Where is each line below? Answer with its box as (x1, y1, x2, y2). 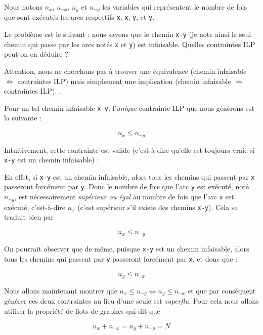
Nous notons (4, 2, 42, 12)
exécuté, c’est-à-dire (4, 201, 66, 212)
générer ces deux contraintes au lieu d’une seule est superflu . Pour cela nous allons (4, 296, 259, 306)
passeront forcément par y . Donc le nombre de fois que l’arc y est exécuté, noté (4, 181, 249, 192)
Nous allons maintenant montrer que (4, 285, 117, 296)
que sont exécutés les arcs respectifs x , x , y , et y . (4, 12, 155, 22)
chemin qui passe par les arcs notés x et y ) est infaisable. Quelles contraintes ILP (4, 38, 255, 49)
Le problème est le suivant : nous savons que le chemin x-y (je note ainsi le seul (4, 29, 251, 39)
